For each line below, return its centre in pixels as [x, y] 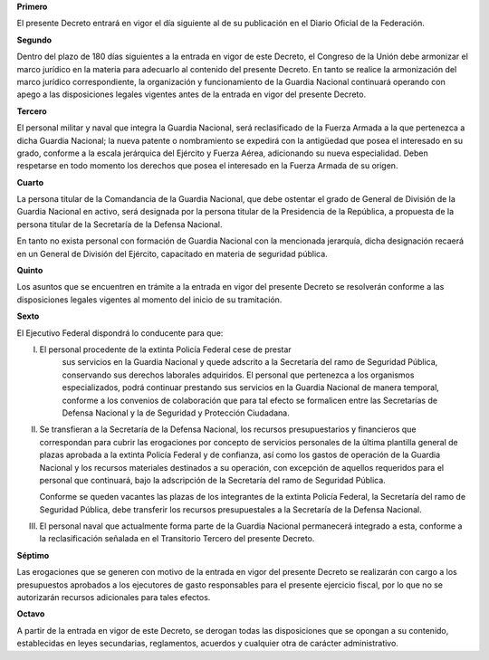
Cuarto [30, 182]
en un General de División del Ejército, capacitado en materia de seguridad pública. [172, 253]
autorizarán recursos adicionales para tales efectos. [114, 598]
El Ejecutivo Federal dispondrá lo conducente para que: [120, 333]
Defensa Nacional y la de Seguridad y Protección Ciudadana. [176, 413]
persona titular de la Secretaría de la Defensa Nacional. [120, 224]
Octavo [31, 614]
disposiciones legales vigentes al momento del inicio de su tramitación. [149, 300]
